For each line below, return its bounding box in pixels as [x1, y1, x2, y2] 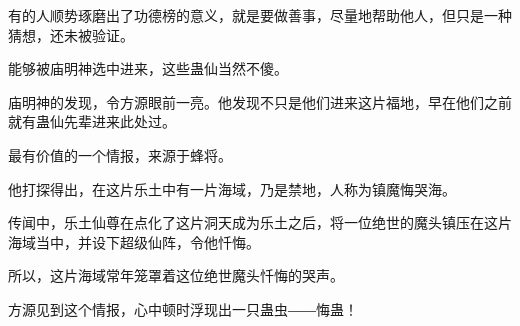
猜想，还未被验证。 [8, 24, 134, 45]
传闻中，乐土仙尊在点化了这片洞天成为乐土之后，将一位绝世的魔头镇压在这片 [8, 212, 512, 233]
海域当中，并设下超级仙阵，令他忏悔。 [8, 231, 260, 252]
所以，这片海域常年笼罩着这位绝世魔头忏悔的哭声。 [8, 265, 344, 286]
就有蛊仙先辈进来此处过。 [8, 111, 176, 132]
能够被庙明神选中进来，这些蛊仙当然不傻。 [8, 58, 288, 79]
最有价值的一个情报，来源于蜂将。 [8, 144, 232, 165]
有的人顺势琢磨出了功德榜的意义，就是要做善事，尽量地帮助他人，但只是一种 [8, 5, 512, 25]
